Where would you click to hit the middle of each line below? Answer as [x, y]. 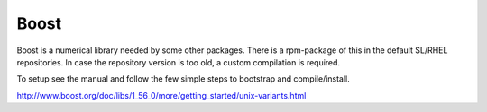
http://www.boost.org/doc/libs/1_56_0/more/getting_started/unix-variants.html [161, 95]
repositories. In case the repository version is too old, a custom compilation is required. [179, 62]
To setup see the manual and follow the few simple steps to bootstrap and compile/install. [184, 79]
